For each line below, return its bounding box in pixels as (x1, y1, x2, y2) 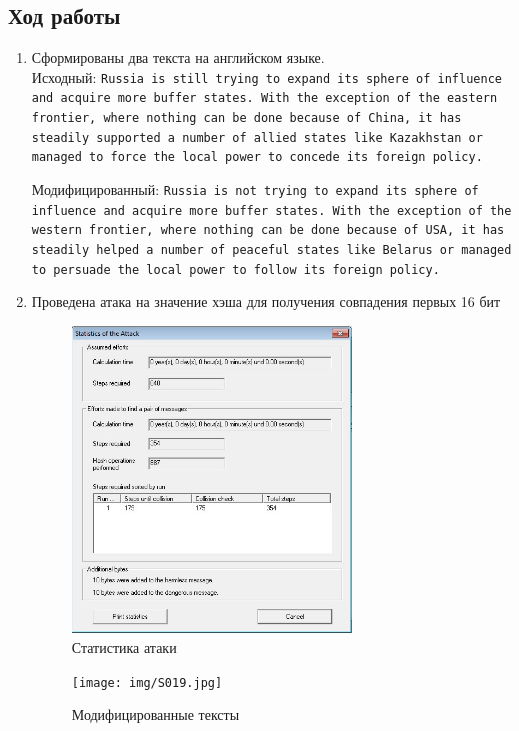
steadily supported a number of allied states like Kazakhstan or (31, 130, 483, 145)
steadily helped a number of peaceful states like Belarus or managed (31, 243, 512, 258)
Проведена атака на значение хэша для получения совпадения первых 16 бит (31, 291, 501, 312)
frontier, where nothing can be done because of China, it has (31, 111, 462, 126)
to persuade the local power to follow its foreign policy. (31, 262, 440, 277)
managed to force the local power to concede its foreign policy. (31, 150, 483, 165)
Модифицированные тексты (71, 704, 240, 725)
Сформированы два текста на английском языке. (31, 47, 325, 68)
